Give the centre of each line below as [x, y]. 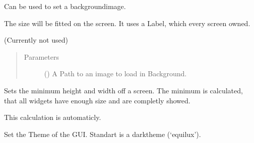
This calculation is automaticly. [53, 117]
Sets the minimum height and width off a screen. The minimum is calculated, [123, 90]
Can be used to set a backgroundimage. [65, 6]
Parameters [41, 56]
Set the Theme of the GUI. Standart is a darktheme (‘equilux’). [103, 134]
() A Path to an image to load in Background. [115, 74]
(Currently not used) [36, 40]
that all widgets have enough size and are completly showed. [97, 100]
